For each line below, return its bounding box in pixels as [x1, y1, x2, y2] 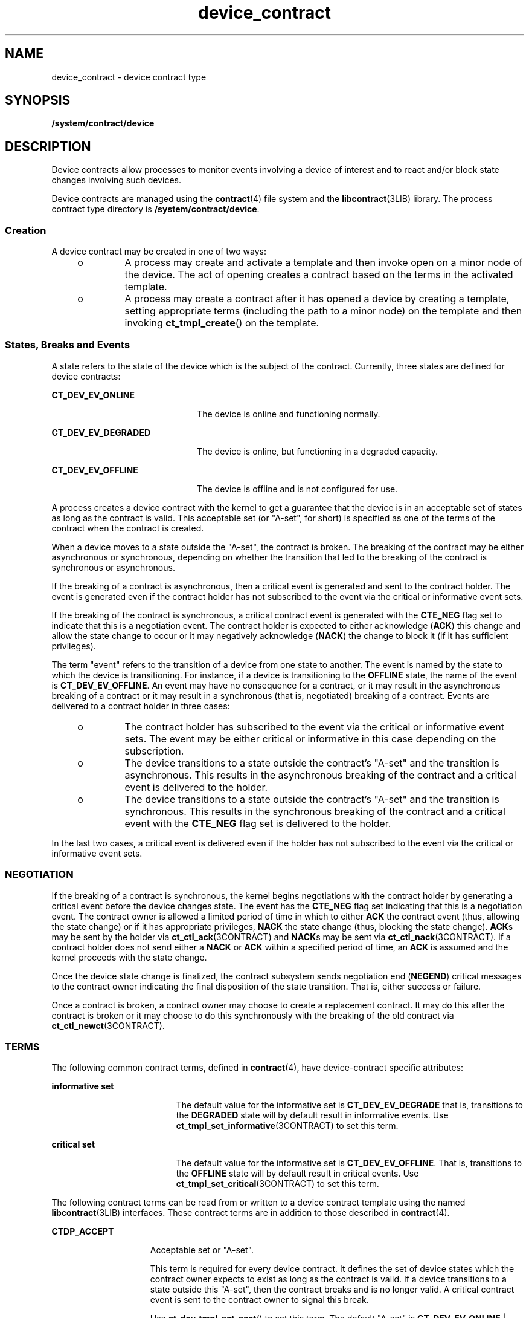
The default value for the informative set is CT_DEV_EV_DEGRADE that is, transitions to [176, 1100, 523, 1111]
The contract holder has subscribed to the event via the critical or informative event [124, 720, 505, 733]
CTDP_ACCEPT [51, 1226, 114, 1237]
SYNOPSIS [5, 93, 71, 108]
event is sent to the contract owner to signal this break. [150, 1294, 369, 1305]
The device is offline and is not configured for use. [197, 483, 398, 494]
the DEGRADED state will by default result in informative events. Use [176, 1110, 449, 1121]
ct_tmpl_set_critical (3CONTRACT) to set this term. [176, 1178, 379, 1189]
